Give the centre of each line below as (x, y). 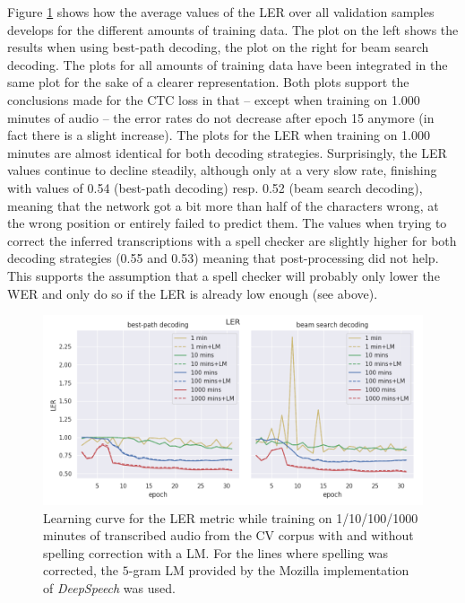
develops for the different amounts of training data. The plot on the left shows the (233, 29)
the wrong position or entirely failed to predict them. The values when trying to (227, 223)
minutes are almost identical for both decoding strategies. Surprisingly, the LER (227, 152)
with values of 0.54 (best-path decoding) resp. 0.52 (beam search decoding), (215, 187)
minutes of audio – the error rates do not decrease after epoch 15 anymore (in (221, 117)
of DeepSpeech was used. (109, 588)
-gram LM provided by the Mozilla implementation (269, 570)
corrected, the (81, 570)
